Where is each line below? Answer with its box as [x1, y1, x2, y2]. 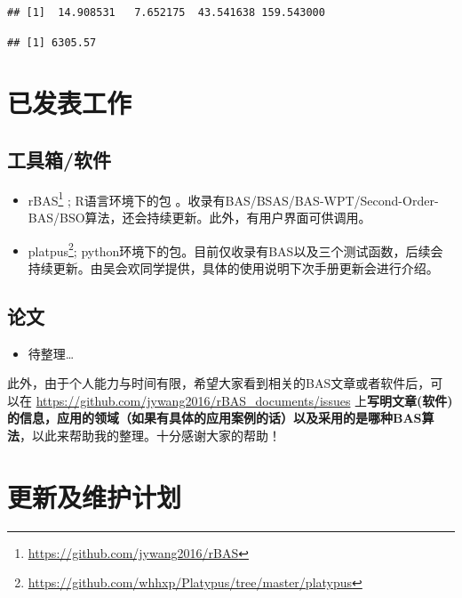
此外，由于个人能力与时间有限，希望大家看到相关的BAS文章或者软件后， [7, 374, 431, 392]
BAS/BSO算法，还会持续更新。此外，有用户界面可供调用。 [28, 208, 371, 227]
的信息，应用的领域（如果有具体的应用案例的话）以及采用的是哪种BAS [7, 408, 422, 427]
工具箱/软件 [7, 145, 112, 173]
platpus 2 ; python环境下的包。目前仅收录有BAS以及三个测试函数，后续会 [28, 238, 443, 260]
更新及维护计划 [7, 478, 182, 514]
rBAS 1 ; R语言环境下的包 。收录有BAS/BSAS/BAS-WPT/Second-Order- [28, 188, 439, 209]
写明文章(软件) [367, 391, 453, 409]
